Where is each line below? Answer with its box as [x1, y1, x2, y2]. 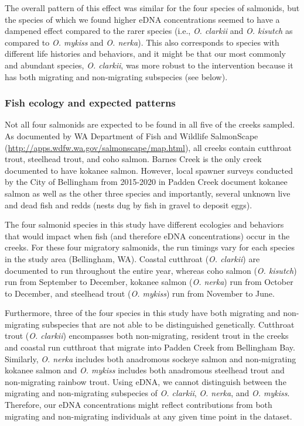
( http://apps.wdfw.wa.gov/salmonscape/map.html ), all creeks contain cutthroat [5, 141, 292, 153]
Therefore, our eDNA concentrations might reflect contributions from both [5, 398, 272, 411]
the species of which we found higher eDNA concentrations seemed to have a [5, 13, 280, 25]
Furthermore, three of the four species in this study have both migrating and [5, 307, 281, 319]
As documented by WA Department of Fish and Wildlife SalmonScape [5, 129, 258, 142]
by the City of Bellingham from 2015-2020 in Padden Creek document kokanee [5, 176, 288, 188]
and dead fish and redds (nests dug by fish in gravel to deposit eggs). [5, 198, 252, 211]
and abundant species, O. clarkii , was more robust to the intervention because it [5, 59, 293, 71]
